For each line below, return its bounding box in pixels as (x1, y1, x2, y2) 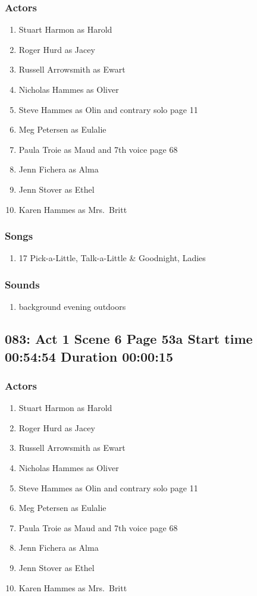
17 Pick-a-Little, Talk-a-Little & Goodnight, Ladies (18, 252, 206, 264)
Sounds (5, 277, 40, 291)
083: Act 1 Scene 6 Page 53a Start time (5, 330, 253, 348)
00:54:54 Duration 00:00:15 (5, 347, 173, 365)
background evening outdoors (18, 300, 126, 313)
